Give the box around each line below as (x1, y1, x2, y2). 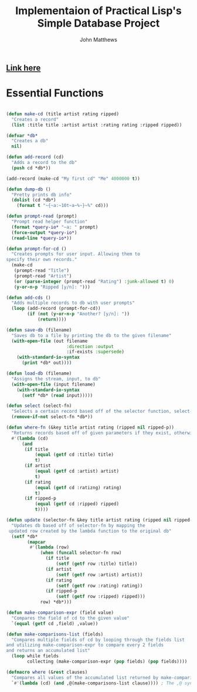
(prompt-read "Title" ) (13, 268, 69, 273)
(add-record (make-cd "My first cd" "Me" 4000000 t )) (6, 175, 141, 182)
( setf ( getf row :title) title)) (56, 561, 138, 567)
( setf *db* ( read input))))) (21, 392, 93, 398)
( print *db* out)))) (21, 360, 72, 366)
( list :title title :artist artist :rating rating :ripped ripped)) (11, 122, 182, 128)
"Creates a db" (11, 138, 49, 144)
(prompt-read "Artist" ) (13, 273, 72, 279)
